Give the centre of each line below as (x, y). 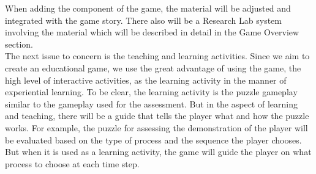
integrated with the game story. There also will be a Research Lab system (143, 20)
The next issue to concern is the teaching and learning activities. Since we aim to (157, 56)
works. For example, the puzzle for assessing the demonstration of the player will (156, 127)
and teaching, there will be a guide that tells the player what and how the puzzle (157, 116)
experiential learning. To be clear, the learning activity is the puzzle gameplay (151, 92)
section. (19, 44)
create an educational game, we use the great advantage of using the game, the (153, 67)
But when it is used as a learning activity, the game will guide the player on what (158, 152)
